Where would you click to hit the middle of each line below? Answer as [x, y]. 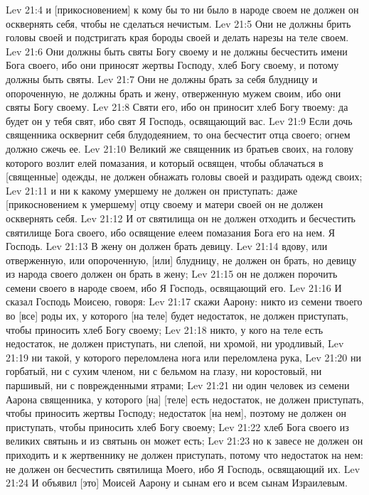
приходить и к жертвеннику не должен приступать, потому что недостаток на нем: [184, 455]
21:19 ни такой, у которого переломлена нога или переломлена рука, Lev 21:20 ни [184, 357]
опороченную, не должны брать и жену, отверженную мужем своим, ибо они [173, 93]
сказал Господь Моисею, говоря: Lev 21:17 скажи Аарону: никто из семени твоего [184, 301]
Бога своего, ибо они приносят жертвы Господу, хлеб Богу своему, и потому [172, 65]
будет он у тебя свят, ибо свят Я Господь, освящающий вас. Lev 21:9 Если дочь [179, 120]
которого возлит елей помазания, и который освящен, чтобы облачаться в [165, 162]
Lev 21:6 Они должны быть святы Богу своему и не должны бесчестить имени [177, 51]
